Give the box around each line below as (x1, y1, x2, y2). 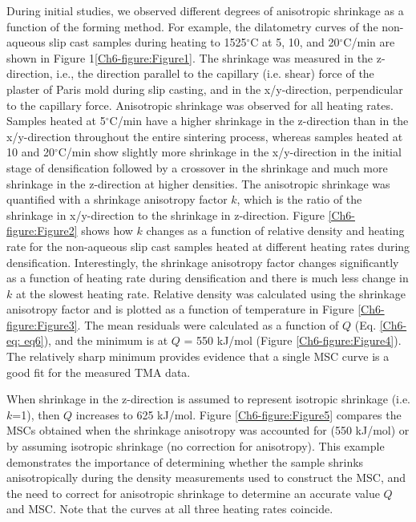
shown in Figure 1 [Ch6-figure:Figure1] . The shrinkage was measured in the (6, 49, 374, 66)
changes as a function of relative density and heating (146, 222, 405, 239)
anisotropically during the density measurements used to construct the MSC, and (6, 469, 406, 486)
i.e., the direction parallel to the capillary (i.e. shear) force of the (56, 65, 374, 82)
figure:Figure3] (6, 316, 78, 333)
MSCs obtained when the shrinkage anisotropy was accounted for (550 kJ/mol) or (6, 422, 410, 439)
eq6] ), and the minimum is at (24, 332, 168, 349)
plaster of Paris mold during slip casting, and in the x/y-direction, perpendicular (6, 80, 403, 97)
